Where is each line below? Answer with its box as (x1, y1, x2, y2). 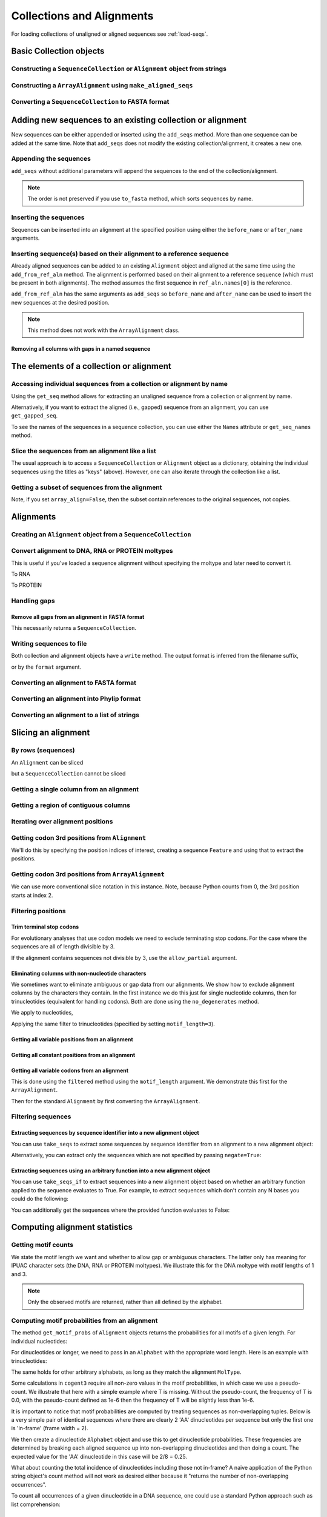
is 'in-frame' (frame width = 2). (11, 1425, 88, 1432)
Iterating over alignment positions (11, 817, 113, 825)
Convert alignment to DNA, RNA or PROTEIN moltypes (11, 547, 173, 555)
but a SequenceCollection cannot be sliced (11, 770, 126, 777)
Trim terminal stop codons (11, 923, 79, 931)
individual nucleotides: (11, 1337, 68, 1345)
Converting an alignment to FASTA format (11, 678, 136, 687)
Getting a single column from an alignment (11, 785, 139, 793)
